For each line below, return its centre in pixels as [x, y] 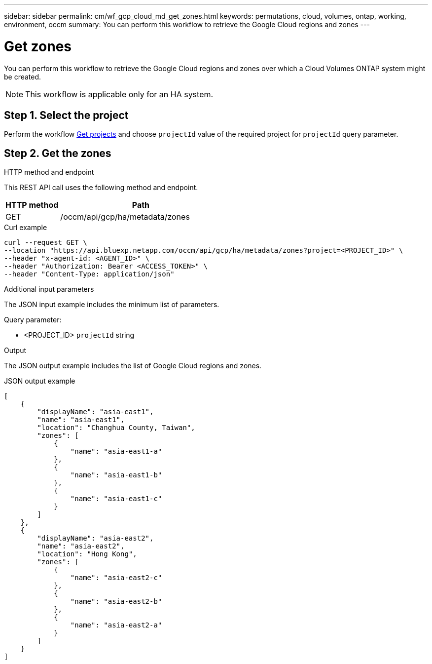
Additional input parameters [49, 289]
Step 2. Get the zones [58, 153]
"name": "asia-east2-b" [116, 602]
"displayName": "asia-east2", [95, 538]
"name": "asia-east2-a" [116, 625]
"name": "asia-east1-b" [116, 475]
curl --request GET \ [46, 243]
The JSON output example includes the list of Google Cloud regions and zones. [133, 366]
